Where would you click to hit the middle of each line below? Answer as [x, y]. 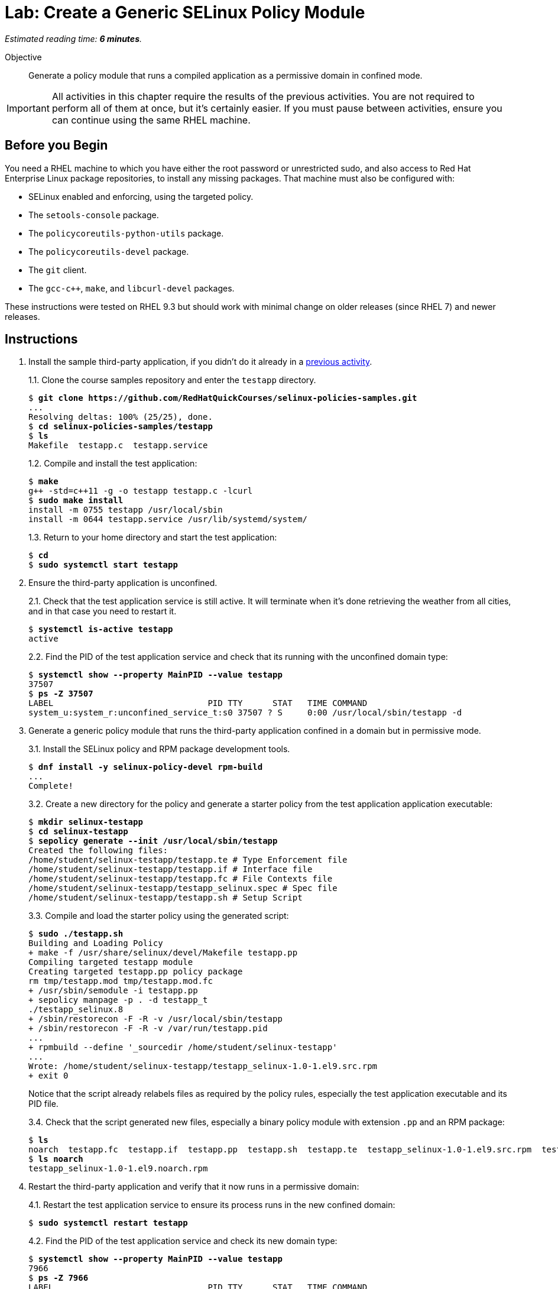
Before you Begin [56, 145]
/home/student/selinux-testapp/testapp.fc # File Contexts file [181, 879]
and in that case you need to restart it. [103, 611]
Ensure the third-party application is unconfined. [123, 583]
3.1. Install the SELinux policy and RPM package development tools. [159, 749]
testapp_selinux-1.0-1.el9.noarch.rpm [118, 1169]
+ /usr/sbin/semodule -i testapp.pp [113, 991]
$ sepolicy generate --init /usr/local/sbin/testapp [153, 841]
